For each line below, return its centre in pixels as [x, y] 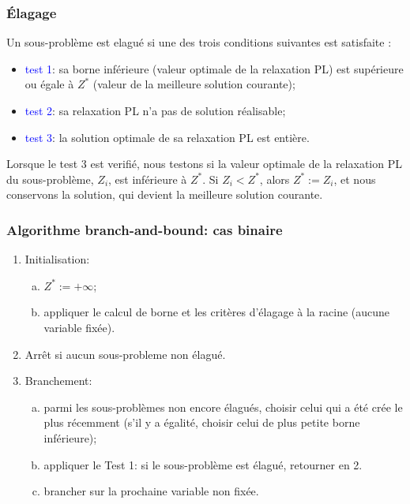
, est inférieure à [148, 179]
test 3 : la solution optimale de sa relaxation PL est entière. [167, 137]
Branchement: [58, 381]
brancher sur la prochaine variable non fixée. [151, 491]
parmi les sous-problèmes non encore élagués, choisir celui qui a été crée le [223, 407]
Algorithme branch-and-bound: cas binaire [145, 229]
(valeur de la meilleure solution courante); [194, 84]
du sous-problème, [50, 179]
